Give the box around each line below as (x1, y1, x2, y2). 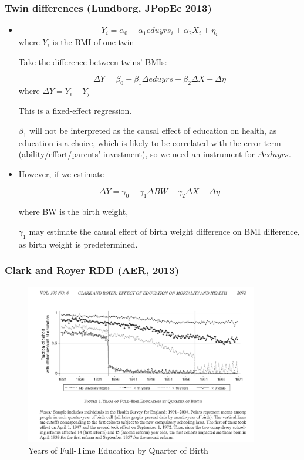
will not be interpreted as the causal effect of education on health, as (29, 124, 277, 137)
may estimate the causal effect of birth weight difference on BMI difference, (29, 225, 300, 238)
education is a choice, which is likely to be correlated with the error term (18, 136, 281, 148)
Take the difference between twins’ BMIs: (18, 55, 167, 67)
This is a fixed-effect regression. (18, 104, 132, 117)
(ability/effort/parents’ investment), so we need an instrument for (18, 148, 255, 160)
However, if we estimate (18, 168, 104, 180)
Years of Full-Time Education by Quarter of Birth (28, 444, 208, 456)
